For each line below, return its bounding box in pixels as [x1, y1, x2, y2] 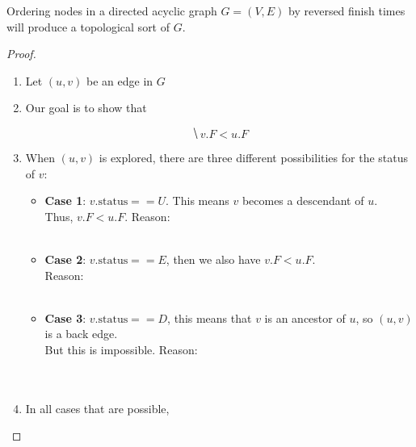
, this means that [167, 309, 252, 326]
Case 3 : [44, 309, 86, 326]
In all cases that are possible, [25, 399, 170, 416]
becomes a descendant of [242, 192, 364, 209]
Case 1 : [44, 192, 86, 209]
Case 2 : [44, 250, 86, 267]
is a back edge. [44, 325, 118, 342]
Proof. [6, 45, 36, 62]
